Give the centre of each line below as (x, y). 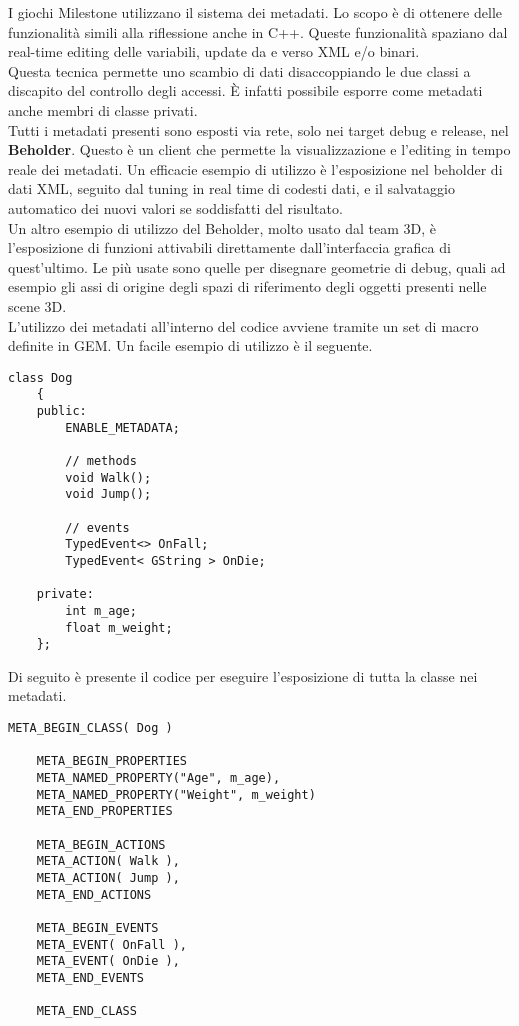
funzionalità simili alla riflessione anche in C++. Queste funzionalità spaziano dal (258, 31)
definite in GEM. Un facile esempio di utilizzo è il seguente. (190, 345)
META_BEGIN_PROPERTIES (111, 761)
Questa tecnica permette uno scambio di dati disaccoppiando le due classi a (239, 70)
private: (65, 594)
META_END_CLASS (86, 1011)
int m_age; (101, 610)
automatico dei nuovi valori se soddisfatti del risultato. (175, 207)
